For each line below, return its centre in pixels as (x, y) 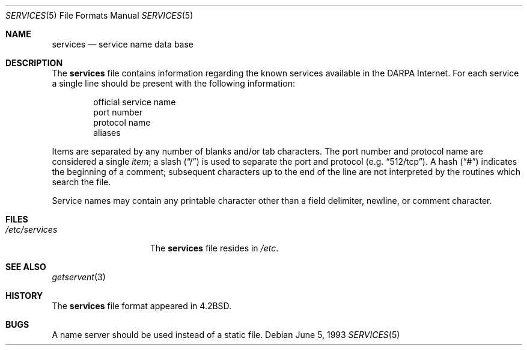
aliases (107, 133)
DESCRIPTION (34, 63)
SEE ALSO (26, 267)
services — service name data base (123, 44)
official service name (135, 102)
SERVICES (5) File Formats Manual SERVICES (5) (99, 15)
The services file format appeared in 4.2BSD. (142, 306)
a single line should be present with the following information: (173, 83)
